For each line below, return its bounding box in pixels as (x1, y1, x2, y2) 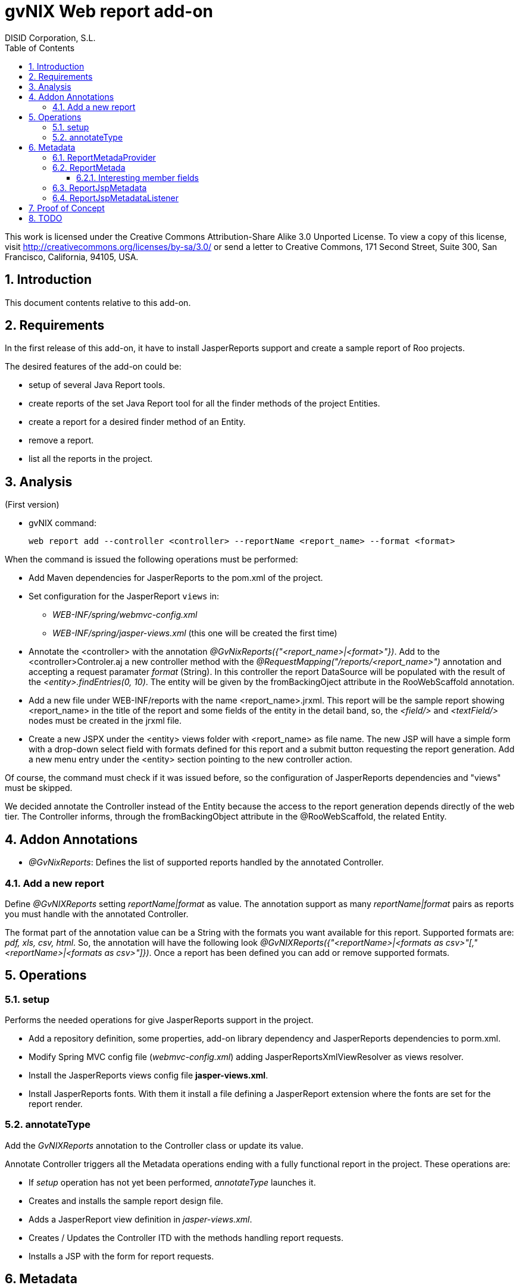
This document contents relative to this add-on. (5, 297, 191, 308)
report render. (29, 1099, 83, 1109)
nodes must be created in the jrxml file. (29, 715, 182, 726)
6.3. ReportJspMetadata (52, 182, 147, 193)
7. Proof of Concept (29, 202, 105, 213)
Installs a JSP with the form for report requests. (29, 1251, 214, 1261)
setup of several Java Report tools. (29, 380, 165, 390)
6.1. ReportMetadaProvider (52, 152, 156, 162)
